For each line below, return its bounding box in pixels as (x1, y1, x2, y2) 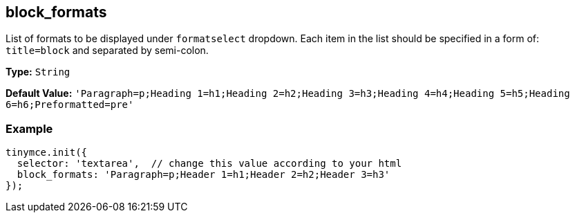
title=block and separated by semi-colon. (6, 44, 209, 57)
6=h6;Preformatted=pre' (6, 99, 134, 111)
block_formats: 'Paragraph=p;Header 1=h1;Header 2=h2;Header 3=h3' (17, 169, 390, 181)
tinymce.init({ (6, 147, 88, 158)
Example (6, 121, 53, 136)
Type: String (6, 66, 70, 78)
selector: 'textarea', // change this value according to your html (17, 158, 402, 170)
